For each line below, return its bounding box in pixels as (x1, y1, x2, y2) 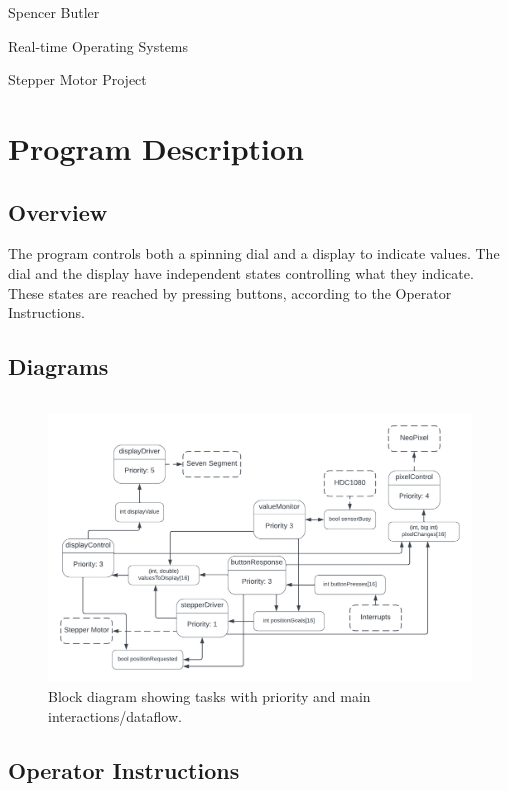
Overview (8, 196, 108, 227)
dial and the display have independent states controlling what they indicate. (8, 262, 474, 283)
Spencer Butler (8, 2, 100, 22)
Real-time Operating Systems (8, 35, 189, 56)
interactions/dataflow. (48, 705, 182, 726)
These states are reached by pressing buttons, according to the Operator (8, 282, 452, 303)
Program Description (8, 127, 304, 168)
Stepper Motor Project (8, 69, 147, 90)
